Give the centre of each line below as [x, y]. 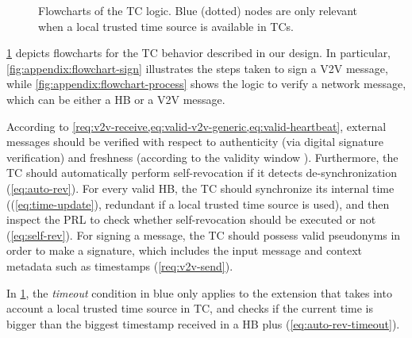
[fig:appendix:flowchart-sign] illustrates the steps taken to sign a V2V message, [197, 68]
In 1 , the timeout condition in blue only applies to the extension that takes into [199, 292]
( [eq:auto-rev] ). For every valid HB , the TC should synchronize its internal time [200, 188]
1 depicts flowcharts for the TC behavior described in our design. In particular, [199, 53]
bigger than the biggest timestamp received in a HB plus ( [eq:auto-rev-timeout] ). [203, 323]
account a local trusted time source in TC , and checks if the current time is [190, 308]
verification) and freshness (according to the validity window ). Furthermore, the [202, 157]
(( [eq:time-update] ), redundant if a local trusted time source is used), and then [198, 204]
